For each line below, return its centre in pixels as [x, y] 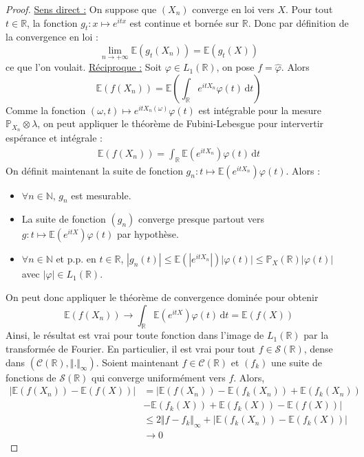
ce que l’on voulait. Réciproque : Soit [84, 67]
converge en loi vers [233, 9]
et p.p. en [76, 259]
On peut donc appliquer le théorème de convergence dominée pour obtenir [162, 297]
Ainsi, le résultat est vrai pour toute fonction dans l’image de [135, 335]
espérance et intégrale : [54, 138]
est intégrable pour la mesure [260, 110]
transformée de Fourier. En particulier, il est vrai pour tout [130, 349]
